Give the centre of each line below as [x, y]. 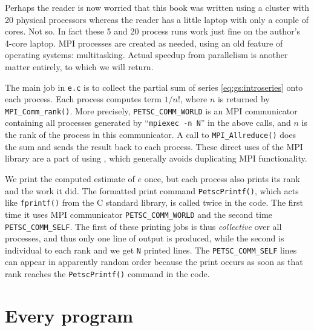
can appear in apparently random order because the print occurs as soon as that [154, 262]
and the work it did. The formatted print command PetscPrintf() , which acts [152, 190]
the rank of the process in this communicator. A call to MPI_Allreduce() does [151, 135]
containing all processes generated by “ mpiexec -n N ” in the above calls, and [148, 123]
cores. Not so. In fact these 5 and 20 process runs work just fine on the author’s [153, 31]
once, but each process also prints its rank [222, 178]
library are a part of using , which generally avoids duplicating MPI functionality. [156, 158]
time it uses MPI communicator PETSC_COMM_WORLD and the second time [139, 214]
